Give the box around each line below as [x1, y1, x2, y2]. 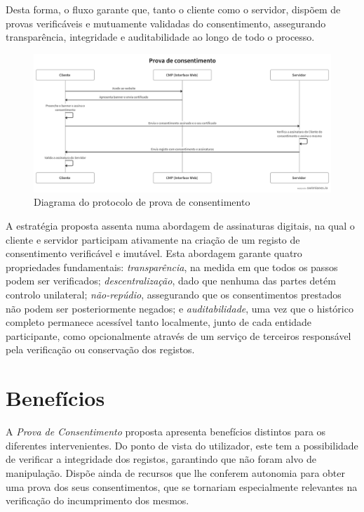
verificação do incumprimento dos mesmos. [6, 493, 189, 508]
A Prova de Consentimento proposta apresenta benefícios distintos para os [6, 424, 326, 439]
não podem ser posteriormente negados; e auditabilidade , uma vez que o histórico [6, 301, 353, 315]
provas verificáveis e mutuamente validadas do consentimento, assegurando [6, 15, 326, 30]
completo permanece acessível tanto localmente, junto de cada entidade [6, 315, 312, 329]
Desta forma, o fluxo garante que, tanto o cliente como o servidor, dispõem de [6, 2, 341, 16]
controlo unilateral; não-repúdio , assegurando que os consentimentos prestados [6, 287, 342, 302]
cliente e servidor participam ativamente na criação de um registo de [6, 232, 300, 247]
